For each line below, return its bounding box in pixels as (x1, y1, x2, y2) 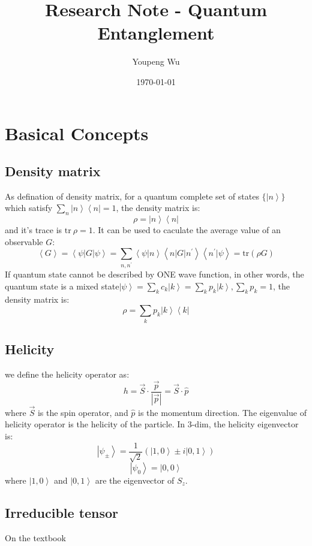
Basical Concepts (5, 120, 149, 145)
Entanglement (97, 20, 215, 45)
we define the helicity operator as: (5, 367, 130, 380)
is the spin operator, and (37, 406, 128, 418)
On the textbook (5, 531, 66, 544)
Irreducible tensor (5, 503, 119, 522)
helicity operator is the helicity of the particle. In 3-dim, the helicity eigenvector (5, 418, 299, 430)
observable (5, 235, 43, 248)
